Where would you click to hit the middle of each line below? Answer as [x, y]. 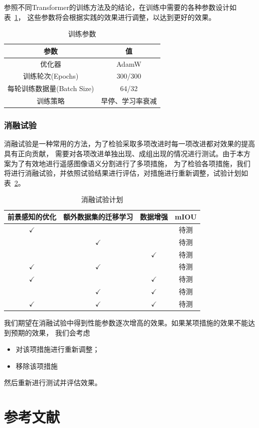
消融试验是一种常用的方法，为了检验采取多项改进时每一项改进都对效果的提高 [129, 144]
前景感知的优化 [32, 217]
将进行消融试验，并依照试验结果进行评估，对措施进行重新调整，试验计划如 [126, 173]
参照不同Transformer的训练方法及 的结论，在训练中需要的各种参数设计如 [120, 7]
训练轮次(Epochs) [51, 76]
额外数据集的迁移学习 [98, 217]
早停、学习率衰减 [129, 101]
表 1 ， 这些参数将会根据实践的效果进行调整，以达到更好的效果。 [110, 17]
